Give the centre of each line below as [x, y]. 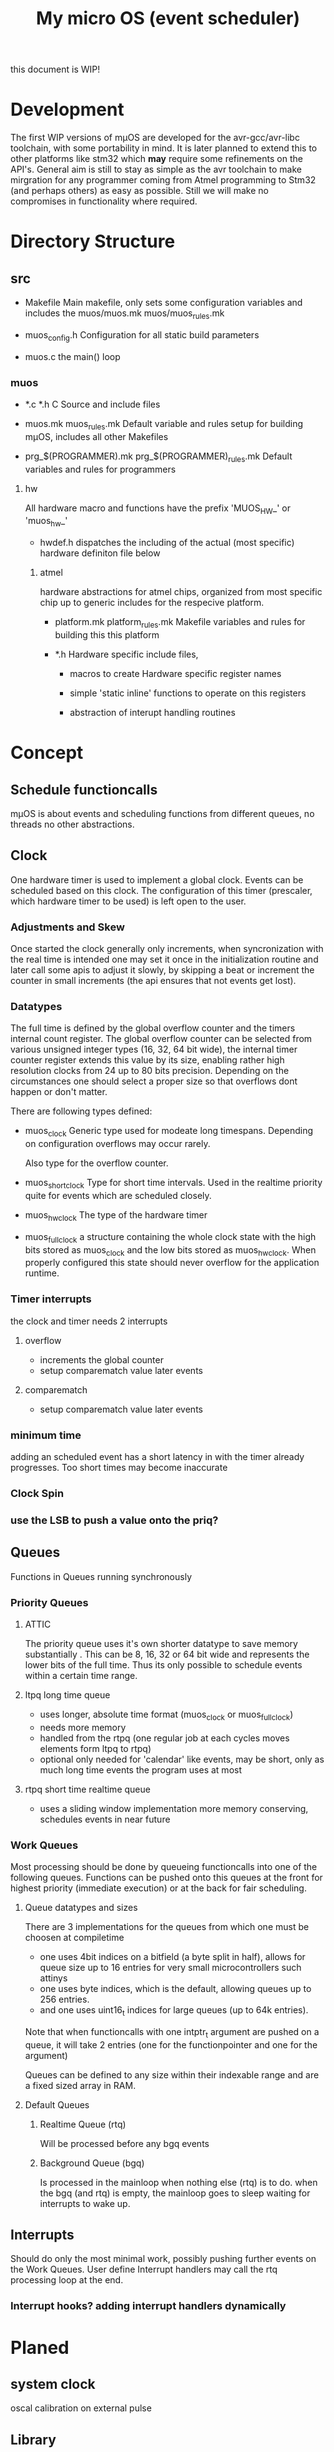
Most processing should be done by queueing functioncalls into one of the [164, 1867]
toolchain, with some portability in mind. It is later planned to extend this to [164, 148]
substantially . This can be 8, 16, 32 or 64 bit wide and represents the [167, 1654]
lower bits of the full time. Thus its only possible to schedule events [163, 1664]
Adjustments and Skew [67, 927]
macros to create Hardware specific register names [175, 673]
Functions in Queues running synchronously [101, 1576]
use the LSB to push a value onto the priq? [114, 1520]
